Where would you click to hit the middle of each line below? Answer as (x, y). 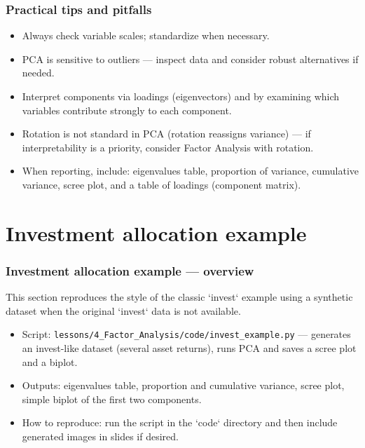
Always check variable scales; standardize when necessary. (146, 35)
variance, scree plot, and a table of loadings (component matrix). (161, 184)
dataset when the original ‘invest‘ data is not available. (123, 310)
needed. (38, 73)
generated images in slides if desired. (100, 436)
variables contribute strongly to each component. (127, 110)
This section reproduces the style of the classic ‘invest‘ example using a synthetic (179, 297)
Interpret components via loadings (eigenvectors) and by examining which (181, 96)
